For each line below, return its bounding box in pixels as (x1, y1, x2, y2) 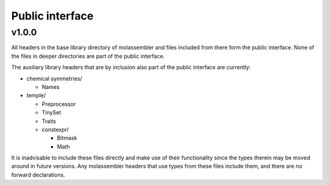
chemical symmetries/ (26, 75, 82, 82)
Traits (41, 117, 56, 125)
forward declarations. (11, 171, 65, 178)
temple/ (26, 92, 46, 99)
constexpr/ (41, 125, 69, 133)
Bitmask (57, 134, 77, 142)
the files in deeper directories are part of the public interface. (11, 52, 165, 60)
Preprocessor (41, 100, 76, 108)
